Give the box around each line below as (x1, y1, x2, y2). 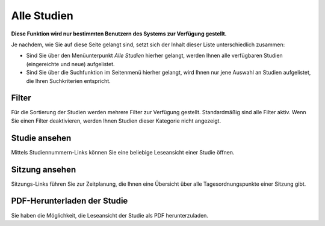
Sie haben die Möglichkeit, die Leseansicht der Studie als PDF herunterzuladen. (11, 212, 209, 219)
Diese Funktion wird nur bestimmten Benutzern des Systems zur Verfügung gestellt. (11, 30, 227, 37)
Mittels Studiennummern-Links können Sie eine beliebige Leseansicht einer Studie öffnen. (11, 148, 235, 156)
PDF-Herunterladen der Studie (11, 196, 128, 206)
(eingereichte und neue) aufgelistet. (26, 60, 115, 67)
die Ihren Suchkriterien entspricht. (26, 77, 111, 84)
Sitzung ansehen (11, 164, 76, 174)
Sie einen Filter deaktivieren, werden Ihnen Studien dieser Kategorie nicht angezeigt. (11, 117, 221, 124)
